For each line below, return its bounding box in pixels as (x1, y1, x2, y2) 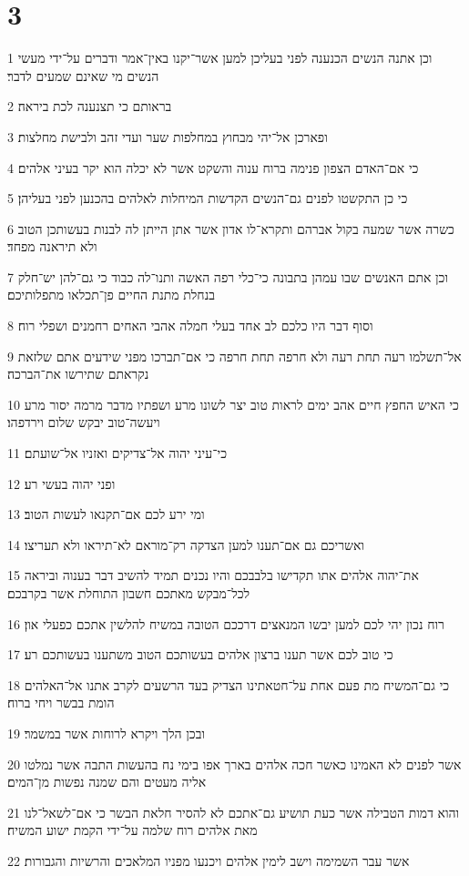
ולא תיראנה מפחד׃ (7, 237, 97, 256)
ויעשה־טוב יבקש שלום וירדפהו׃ (7, 413, 160, 432)
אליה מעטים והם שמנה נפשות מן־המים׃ (7, 772, 207, 791)
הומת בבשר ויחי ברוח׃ (7, 693, 115, 712)
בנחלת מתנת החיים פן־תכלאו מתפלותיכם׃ (7, 285, 215, 304)
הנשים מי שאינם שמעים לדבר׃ (7, 66, 159, 85)
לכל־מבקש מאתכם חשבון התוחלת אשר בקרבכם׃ (7, 584, 250, 602)
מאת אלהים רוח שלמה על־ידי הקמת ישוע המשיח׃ (7, 820, 258, 840)
